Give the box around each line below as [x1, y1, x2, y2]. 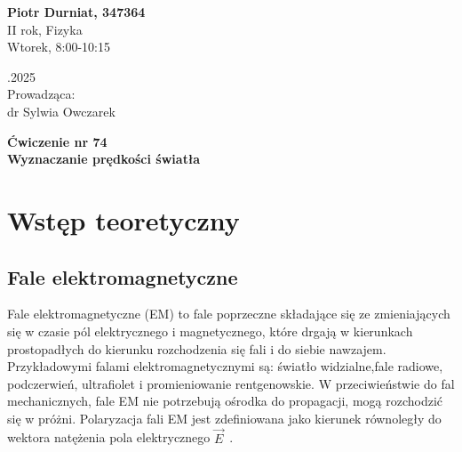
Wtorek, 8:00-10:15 [7, 37, 110, 56]
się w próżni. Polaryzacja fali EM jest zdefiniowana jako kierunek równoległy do [7, 408, 442, 427]
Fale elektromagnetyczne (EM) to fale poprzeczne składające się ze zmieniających [7, 304, 450, 323]
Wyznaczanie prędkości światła [7, 149, 201, 168]
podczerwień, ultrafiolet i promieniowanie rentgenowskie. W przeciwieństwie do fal [7, 374, 455, 392]
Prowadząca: [7, 85, 76, 103]
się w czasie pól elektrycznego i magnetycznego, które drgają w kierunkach [7, 321, 413, 340]
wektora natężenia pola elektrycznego [7, 428, 211, 447]
